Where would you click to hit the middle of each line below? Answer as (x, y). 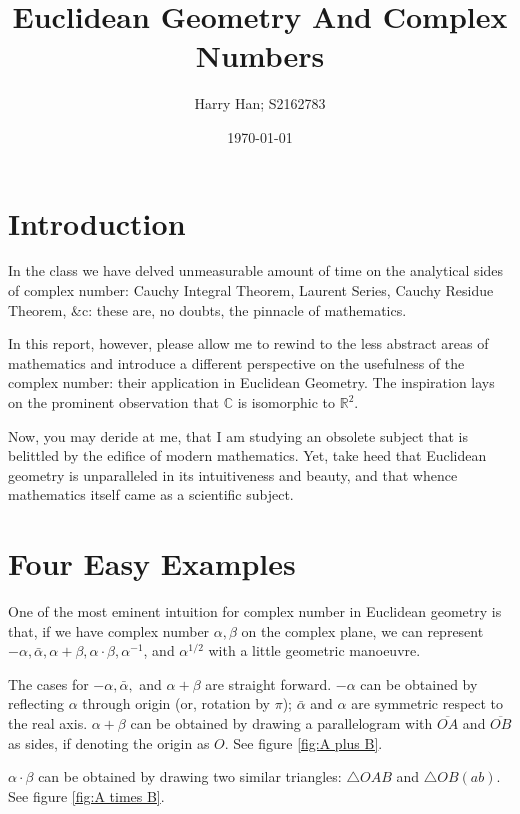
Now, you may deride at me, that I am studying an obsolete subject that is (238, 435)
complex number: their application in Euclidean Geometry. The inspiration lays (251, 382)
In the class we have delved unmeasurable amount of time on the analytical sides (256, 270)
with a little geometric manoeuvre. (314, 650)
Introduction (97, 222)
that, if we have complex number (109, 630)
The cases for (48, 683)
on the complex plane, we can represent (362, 630)
